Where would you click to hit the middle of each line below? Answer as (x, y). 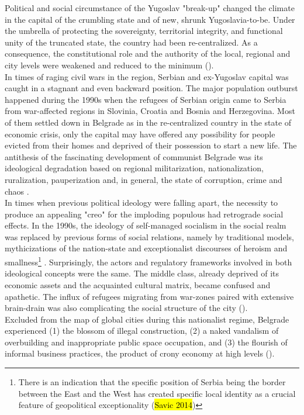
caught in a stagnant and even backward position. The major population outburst (151, 88)
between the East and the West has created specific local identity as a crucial (157, 393)
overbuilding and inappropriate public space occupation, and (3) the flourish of (146, 342)
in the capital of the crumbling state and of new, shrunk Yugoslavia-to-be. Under (150, 19)
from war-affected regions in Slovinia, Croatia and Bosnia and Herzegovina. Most (150, 111)
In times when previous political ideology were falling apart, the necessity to (141, 203)
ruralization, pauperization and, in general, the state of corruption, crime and (144, 179)
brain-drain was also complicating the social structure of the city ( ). (126, 308)
